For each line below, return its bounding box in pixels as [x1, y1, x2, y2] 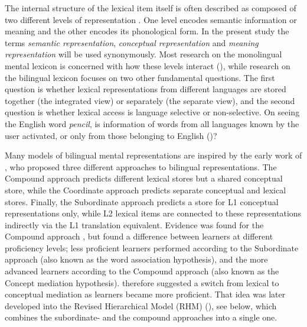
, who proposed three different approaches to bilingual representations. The [5, 160, 277, 173]
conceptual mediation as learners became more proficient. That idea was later [5, 288, 286, 300]
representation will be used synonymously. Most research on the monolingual [5, 48, 282, 60]
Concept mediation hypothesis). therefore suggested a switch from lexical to [5, 276, 279, 289]
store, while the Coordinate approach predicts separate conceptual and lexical [5, 183, 286, 196]
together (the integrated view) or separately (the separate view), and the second [5, 94, 295, 106]
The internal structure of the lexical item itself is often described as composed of [5, 2, 296, 14]
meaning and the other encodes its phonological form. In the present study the [5, 25, 289, 37]
